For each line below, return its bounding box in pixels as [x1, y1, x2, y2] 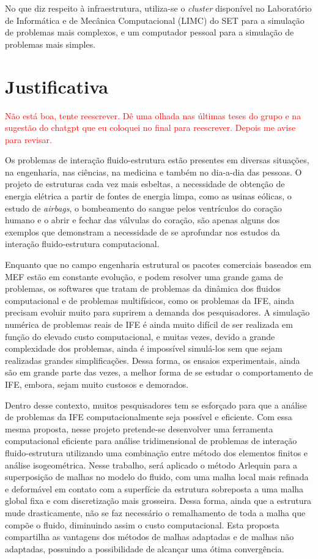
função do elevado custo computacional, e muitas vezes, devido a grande [5, 330, 275, 342]
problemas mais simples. [5, 37, 96, 50]
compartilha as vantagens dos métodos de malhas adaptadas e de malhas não [5, 530, 294, 543]
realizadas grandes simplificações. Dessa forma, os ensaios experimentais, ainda [5, 354, 300, 366]
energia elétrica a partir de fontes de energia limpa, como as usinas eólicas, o [5, 190, 292, 202]
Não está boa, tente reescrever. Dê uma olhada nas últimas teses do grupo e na [5, 109, 301, 122]
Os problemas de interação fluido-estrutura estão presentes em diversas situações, [5, 154, 309, 166]
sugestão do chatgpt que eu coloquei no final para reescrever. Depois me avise [5, 121, 296, 134]
